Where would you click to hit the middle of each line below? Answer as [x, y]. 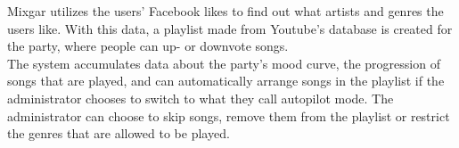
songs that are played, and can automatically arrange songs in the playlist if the [226, 81]
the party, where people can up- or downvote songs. [148, 46]
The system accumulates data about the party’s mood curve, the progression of [224, 63]
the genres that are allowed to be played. [119, 133]
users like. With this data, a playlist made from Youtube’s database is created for [230, 28]
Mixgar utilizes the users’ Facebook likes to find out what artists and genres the [225, 11]
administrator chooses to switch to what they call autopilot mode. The [201, 98]
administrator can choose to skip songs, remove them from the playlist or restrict [229, 115]
